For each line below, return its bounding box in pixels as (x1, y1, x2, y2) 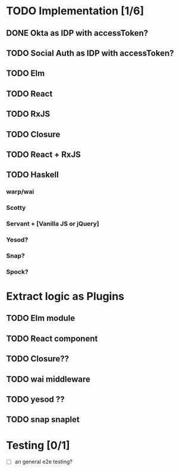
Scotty (6, 204, 26, 212)
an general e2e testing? (14, 458, 73, 466)
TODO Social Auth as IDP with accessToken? (6, 48, 174, 58)
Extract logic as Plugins (6, 290, 125, 303)
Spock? (6, 267, 29, 275)
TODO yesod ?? (6, 394, 65, 404)
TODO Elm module (6, 313, 75, 323)
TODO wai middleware (6, 374, 91, 384)
